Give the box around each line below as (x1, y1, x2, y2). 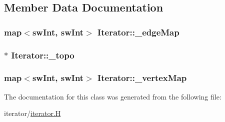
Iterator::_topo (11, 48, 74, 61)
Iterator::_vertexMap (97, 71, 187, 84)
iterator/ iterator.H (4, 108, 61, 118)
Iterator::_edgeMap (97, 25, 179, 38)
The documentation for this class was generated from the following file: (4, 91, 221, 101)
